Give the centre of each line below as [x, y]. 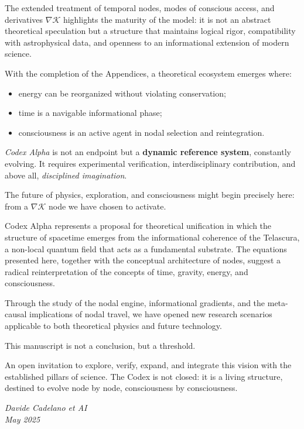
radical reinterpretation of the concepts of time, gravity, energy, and [127, 271]
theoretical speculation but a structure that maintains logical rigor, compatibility [150, 31]
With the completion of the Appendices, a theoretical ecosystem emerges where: [148, 73]
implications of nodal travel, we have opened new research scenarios [151, 314]
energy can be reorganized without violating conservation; [122, 93]
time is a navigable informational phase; [90, 113]
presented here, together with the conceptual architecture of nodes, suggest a [143, 260]
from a [17, 206]
